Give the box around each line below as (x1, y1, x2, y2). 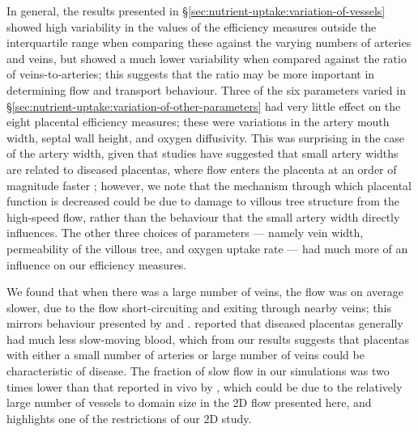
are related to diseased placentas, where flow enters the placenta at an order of (6, 160, 397, 177)
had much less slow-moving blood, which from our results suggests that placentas (6, 330, 409, 347)
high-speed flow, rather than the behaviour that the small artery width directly (6, 208, 400, 225)
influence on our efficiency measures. (6, 256, 187, 273)
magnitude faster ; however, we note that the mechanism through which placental (6, 176, 412, 193)
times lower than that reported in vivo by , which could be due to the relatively (6, 378, 403, 395)
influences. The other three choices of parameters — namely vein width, (6, 224, 364, 241)
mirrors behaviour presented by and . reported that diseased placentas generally (6, 315, 403, 332)
